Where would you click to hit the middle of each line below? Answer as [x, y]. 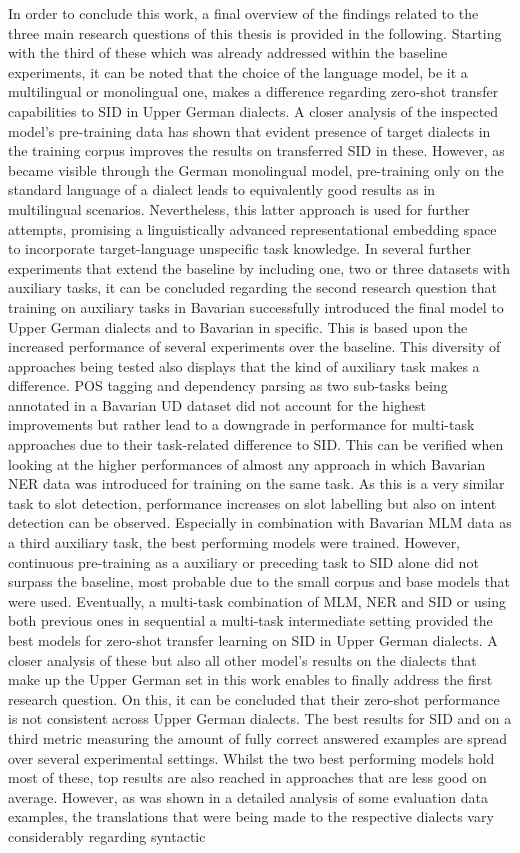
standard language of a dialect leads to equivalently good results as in [222, 189]
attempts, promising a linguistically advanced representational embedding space [252, 228]
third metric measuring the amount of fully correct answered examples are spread [258, 737]
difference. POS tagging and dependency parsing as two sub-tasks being [228, 385]
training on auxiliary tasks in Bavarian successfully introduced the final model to [256, 306]
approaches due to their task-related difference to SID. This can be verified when [256, 444]
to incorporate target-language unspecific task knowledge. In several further [239, 248]
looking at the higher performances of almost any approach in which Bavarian [247, 463]
